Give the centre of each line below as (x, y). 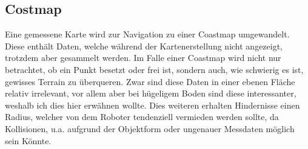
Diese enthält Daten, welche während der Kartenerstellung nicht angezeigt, (144, 46)
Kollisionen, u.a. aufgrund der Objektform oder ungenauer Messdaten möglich (150, 128)
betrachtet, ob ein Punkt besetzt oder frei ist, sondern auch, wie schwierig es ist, (154, 69)
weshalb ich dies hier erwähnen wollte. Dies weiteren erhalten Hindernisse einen (152, 105)
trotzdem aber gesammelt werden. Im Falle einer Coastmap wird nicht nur (143, 58)
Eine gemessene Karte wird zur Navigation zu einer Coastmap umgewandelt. (147, 34)
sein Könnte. (28, 140)
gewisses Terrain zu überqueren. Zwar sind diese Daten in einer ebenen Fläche (150, 81)
